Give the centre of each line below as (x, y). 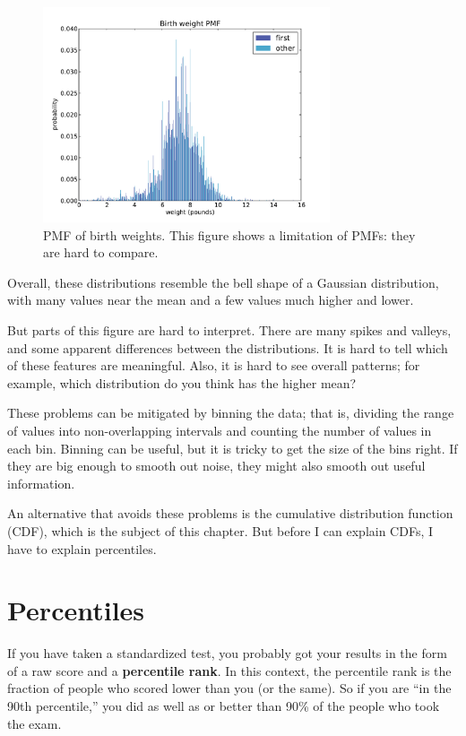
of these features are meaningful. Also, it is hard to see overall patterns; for (214, 365)
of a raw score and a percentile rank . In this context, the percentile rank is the (229, 670)
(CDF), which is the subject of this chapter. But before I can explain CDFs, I (220, 530)
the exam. (35, 723)
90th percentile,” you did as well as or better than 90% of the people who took (224, 706)
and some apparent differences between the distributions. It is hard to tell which (228, 347)
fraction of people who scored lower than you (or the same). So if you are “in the (229, 688)
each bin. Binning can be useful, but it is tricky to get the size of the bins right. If (233, 448)
